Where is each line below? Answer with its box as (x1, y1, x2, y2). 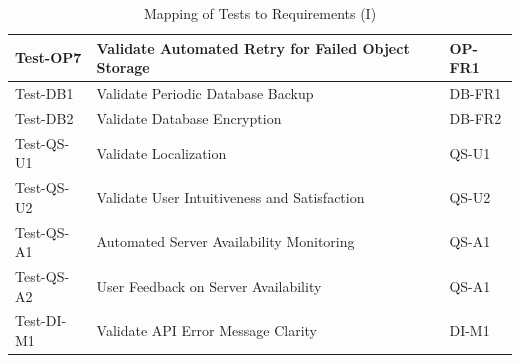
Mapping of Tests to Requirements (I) (143, 3, 377, 23)
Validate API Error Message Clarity (96, 320, 317, 341)
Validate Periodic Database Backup (96, 83, 314, 104)
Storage (96, 57, 150, 78)
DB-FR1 (449, 83, 502, 104)
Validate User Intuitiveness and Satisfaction (96, 186, 365, 207)
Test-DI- (15, 310, 67, 331)
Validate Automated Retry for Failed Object (96, 37, 410, 58)
